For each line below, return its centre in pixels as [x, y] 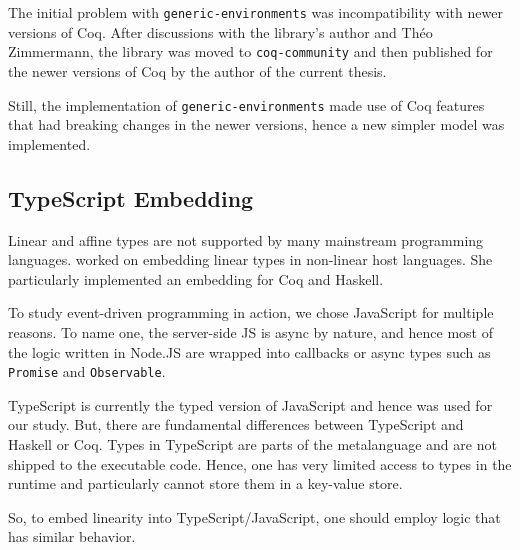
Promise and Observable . [87, 371]
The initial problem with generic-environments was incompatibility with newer [255, 12]
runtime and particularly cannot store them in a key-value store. [205, 483]
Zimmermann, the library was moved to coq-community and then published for [250, 51]
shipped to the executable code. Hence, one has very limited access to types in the [260, 463]
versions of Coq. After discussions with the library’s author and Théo [220, 31]
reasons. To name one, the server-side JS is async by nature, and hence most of [251, 331]
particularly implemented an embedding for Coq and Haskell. [196, 278]
